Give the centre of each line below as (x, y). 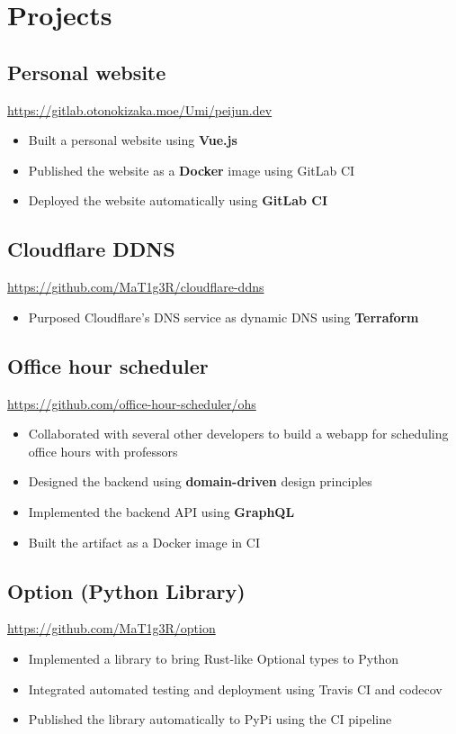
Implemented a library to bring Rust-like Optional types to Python (214, 658)
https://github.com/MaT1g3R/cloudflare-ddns (136, 287)
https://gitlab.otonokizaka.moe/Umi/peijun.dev (140, 109)
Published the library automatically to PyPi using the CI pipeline (210, 719)
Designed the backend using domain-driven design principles (200, 481)
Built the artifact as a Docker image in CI (144, 542)
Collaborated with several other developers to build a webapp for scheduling (238, 434)
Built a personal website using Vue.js (133, 140)
